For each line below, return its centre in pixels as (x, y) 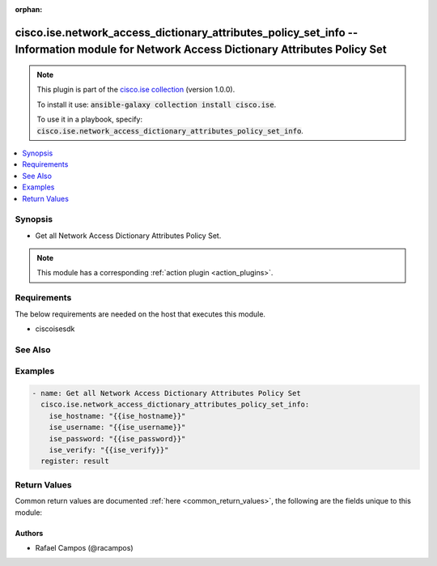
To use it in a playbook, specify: (90, 119)
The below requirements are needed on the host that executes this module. (140, 314)
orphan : (29, 9)
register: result (75, 461)
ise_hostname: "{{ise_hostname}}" (117, 416)
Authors (29, 533)
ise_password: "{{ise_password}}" (117, 438)
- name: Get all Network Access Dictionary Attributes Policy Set (166, 394)
